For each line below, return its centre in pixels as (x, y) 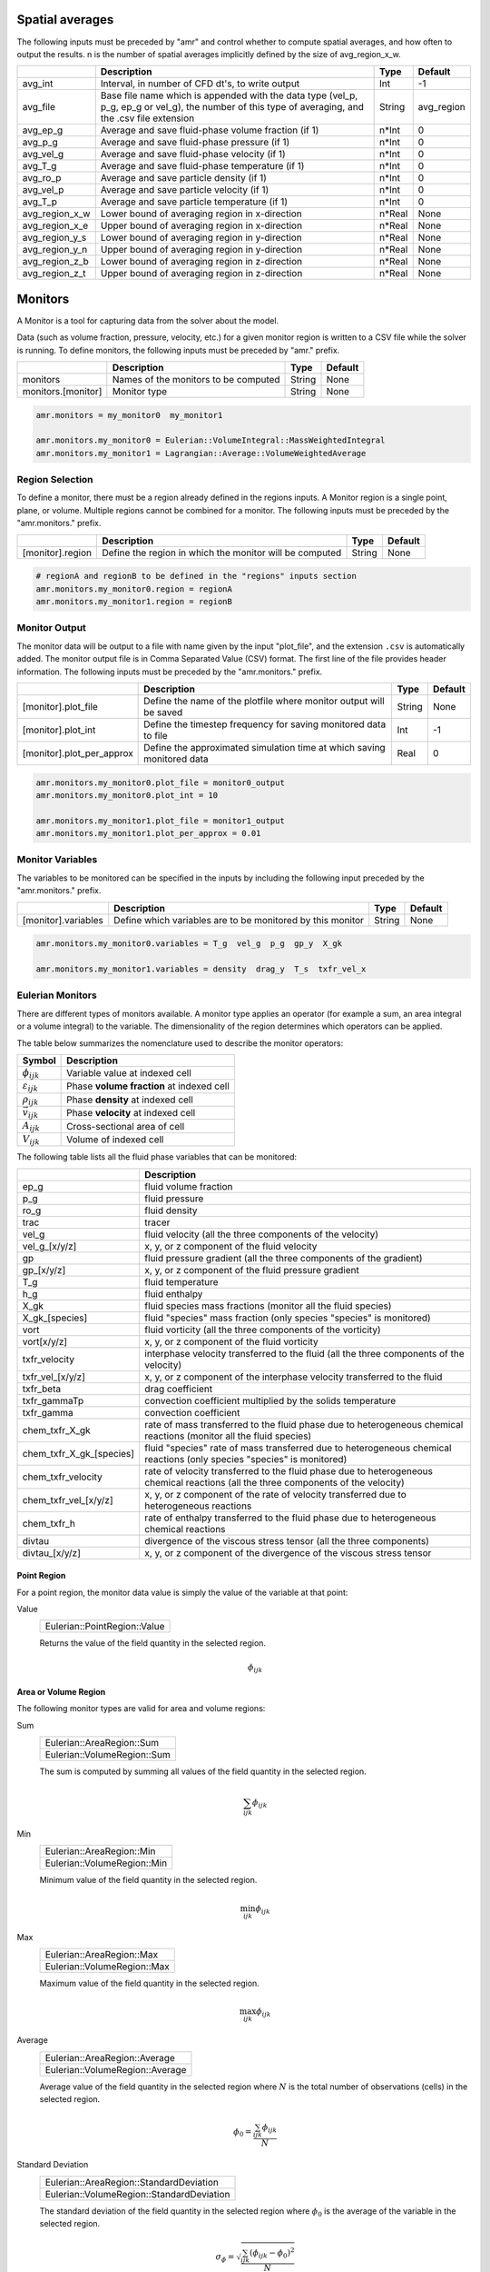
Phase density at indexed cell (130, 1100)
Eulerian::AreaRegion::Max (102, 1955)
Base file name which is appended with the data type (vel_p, (229, 95)
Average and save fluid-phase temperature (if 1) (202, 166)
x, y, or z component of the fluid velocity (231, 1246)
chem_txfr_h (49, 1523)
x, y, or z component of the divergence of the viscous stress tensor (288, 1552)
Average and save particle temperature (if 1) (194, 202)
